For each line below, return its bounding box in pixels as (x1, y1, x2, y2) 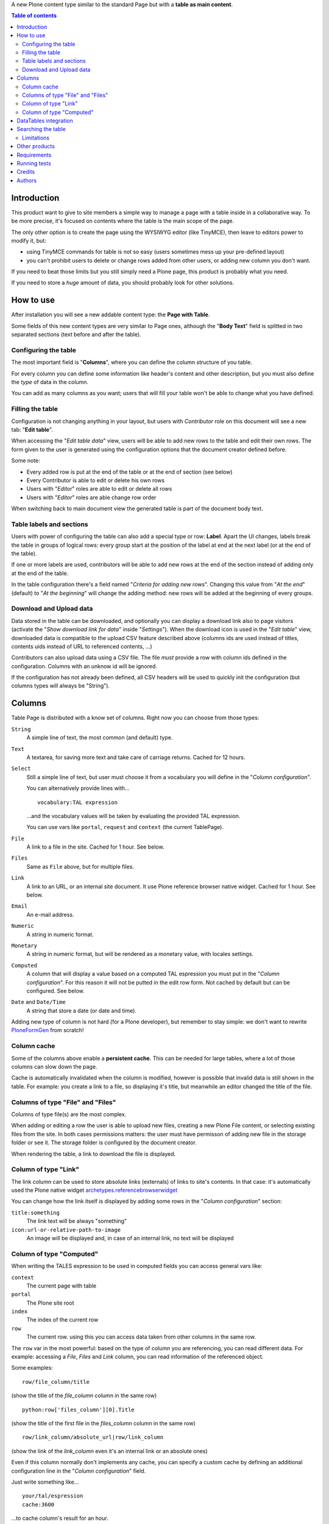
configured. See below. (26, 987, 85, 994)
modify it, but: (11, 237, 47, 244)
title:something (11, 1209, 60, 1216)
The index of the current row (26, 1316, 99, 1323)
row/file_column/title (22, 1378, 90, 1385)
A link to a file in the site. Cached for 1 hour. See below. (26, 843, 164, 850)
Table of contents (11, 12, 57, 20)
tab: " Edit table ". (11, 426, 53, 433)
